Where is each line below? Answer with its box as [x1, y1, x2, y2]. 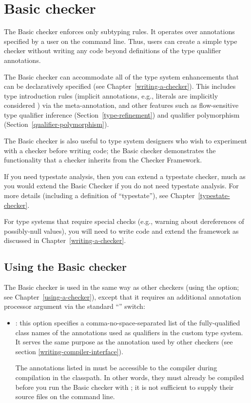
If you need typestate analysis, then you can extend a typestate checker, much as [4, 171, 246, 181]
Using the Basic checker [4, 259, 127, 274]
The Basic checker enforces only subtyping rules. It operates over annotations [4, 26, 235, 37]
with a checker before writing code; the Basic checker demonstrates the [4, 145, 216, 155]
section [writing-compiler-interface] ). [15, 346, 123, 356]
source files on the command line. [15, 391, 115, 402]
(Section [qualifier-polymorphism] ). [4, 119, 109, 129]
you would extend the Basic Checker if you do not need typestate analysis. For [4, 181, 239, 191]
